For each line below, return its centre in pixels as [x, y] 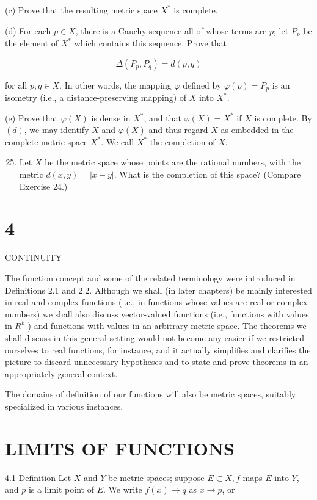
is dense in [111, 118]
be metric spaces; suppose [156, 477]
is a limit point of [61, 489]
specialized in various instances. [64, 406]
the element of [32, 43]
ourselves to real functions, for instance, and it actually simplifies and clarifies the [158, 350]
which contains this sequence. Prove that [151, 43]
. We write [122, 489]
